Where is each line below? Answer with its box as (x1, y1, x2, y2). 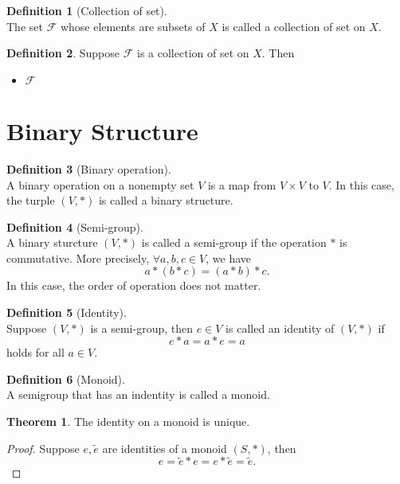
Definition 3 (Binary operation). (6, 160, 171, 177)
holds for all (6, 344, 65, 361)
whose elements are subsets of (60, 18, 206, 34)
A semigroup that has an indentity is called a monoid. (6, 386, 270, 403)
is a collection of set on (137, 45, 249, 61)
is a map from (207, 176, 276, 193)
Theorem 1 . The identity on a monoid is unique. (6, 413, 250, 430)
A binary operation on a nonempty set (6, 176, 194, 193)
